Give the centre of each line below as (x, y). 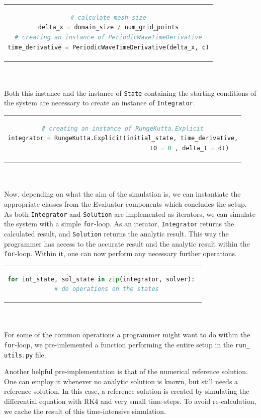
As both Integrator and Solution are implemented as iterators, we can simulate (130, 214)
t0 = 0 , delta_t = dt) (189, 148)
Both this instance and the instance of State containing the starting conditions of (130, 93)
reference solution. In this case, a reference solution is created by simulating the (127, 391)
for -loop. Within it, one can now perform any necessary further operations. (120, 253)
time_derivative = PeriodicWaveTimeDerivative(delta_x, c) (108, 47)
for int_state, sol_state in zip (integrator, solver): (101, 279)
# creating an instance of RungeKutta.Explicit (123, 128)
